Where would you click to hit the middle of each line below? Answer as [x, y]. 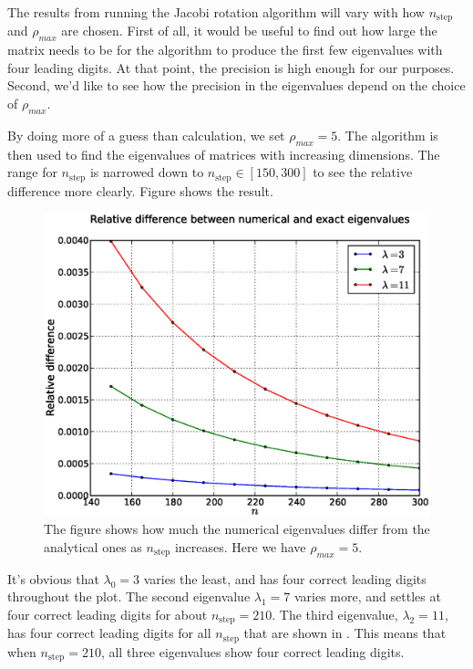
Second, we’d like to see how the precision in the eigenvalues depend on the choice [236, 85]
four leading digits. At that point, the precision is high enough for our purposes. [231, 67]
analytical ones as [93, 546]
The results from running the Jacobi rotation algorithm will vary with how [216, 12]
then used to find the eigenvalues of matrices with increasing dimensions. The [224, 154]
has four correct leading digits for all [109, 633]
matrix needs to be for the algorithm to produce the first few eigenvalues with [225, 50]
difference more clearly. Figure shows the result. [140, 190]
